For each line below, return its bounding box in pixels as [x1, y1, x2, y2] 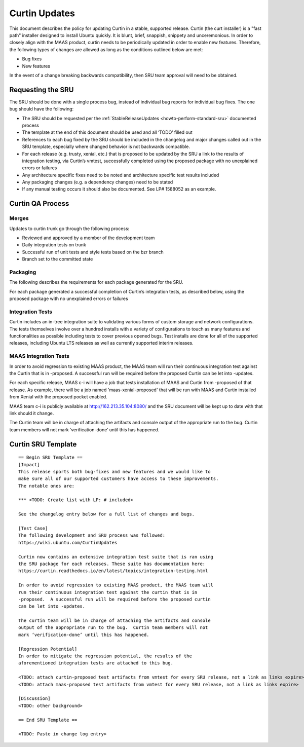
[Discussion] [18, 696, 51, 701]
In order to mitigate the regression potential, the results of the [18, 653, 192, 659]
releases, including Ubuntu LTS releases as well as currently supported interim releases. [9, 340, 194, 346]
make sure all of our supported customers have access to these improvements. [18, 476, 219, 481]
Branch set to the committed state [22, 256, 93, 262]
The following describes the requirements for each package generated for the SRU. [9, 279, 183, 285]
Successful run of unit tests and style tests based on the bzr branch [22, 249, 164, 255]
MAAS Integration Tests [9, 353, 69, 360]
